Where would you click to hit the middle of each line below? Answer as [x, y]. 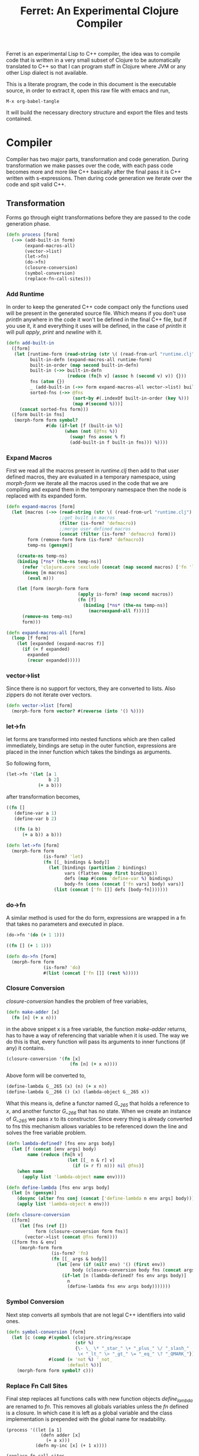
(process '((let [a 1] [34, 1430]
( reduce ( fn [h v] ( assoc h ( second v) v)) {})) [127, 376]
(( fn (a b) [28, 830]
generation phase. [28, 223]
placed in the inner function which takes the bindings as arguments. [89, 752]
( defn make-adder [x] [33, 1012]
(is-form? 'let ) [63, 856]
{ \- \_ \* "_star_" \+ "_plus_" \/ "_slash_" [132, 1349]
